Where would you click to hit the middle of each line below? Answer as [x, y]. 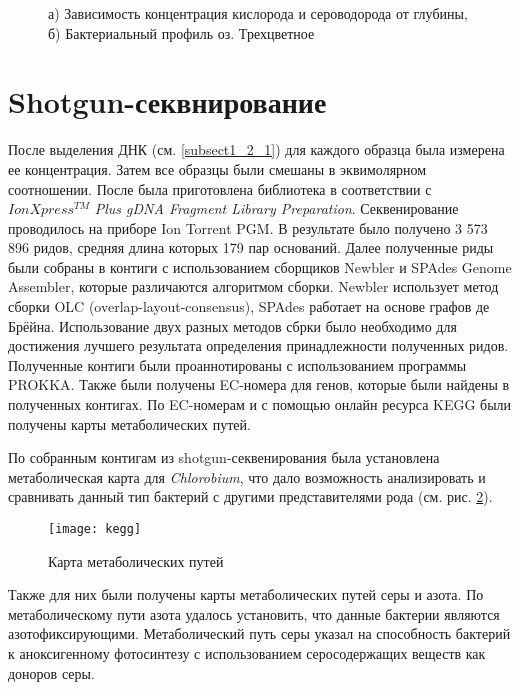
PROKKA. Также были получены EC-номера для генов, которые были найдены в [259, 384]
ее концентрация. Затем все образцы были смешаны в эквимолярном [217, 168]
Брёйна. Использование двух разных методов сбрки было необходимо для [232, 325]
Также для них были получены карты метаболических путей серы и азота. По [246, 594]
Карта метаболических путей [136, 560]
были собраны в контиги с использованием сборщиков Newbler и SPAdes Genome [260, 266]
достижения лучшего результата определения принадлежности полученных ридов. [258, 345]
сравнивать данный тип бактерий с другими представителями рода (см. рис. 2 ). [250, 496]
